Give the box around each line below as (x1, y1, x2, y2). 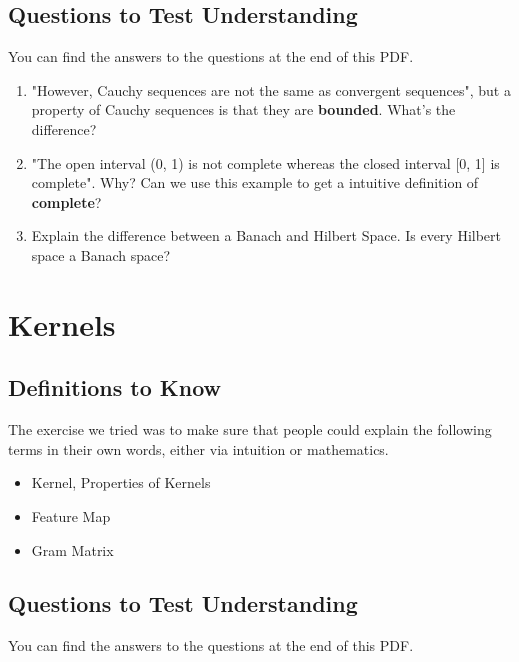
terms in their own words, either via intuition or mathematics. (8, 438, 389, 459)
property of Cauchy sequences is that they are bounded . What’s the (31, 99, 456, 120)
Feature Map (31, 505, 111, 526)
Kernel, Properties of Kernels (31, 472, 211, 493)
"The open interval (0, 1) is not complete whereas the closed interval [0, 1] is (31, 152, 500, 173)
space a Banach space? (31, 244, 171, 265)
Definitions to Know (8, 372, 221, 403)
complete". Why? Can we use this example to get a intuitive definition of (31, 172, 479, 193)
